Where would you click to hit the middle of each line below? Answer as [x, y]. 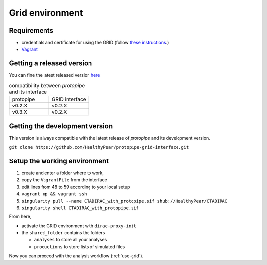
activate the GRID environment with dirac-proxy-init [79, 226]
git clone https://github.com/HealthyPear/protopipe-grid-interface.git [99, 147]
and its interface [28, 92]
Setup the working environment [59, 161]
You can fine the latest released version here [55, 75]
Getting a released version [51, 64]
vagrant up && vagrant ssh [54, 194]
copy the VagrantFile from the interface [64, 180]
